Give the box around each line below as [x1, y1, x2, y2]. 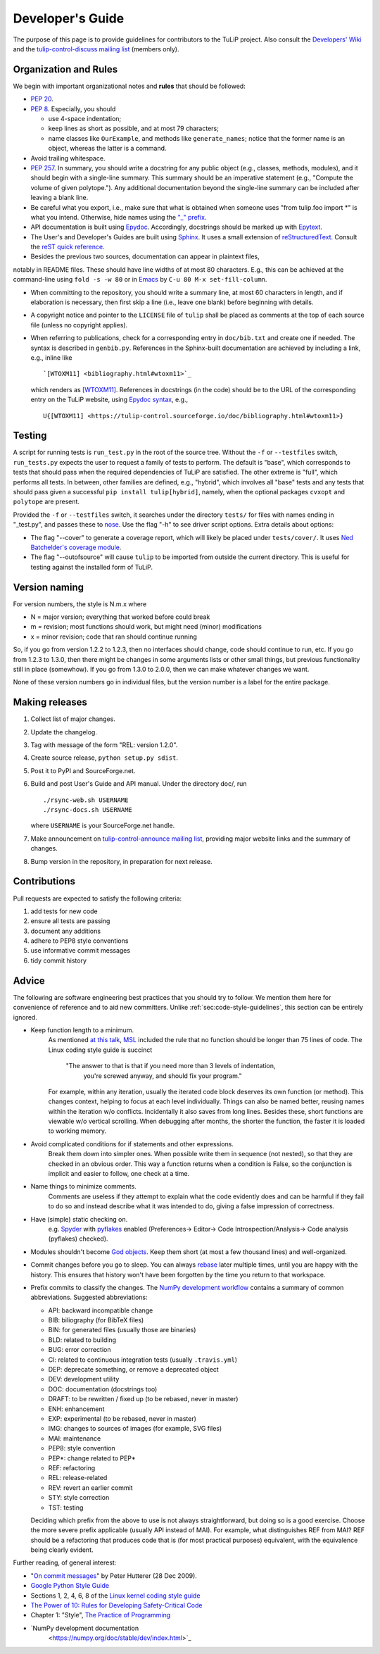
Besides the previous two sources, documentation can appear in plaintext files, [30, 252, 260, 261]
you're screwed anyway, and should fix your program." [83, 1071, 242, 1080]
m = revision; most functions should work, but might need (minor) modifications [30, 622, 262, 631]
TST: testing [48, 1503, 84, 1512]
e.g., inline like [30, 353, 72, 362]
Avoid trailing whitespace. [30, 154, 106, 162]
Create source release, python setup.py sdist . [30, 753, 179, 762]
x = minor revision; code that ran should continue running [30, 632, 197, 641]
